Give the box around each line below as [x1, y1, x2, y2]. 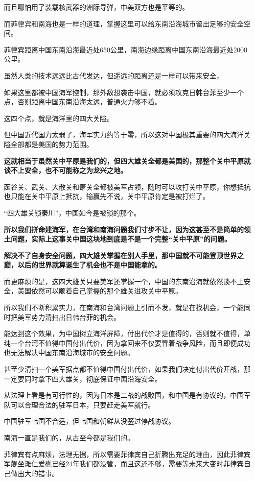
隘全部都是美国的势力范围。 [4, 139, 93, 149]
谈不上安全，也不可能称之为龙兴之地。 [4, 165, 127, 175]
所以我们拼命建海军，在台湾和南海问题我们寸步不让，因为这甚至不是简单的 [4, 224, 244, 234]
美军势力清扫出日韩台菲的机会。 [17, 312, 120, 322]
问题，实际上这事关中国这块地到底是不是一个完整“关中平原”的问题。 [10, 234, 231, 244]
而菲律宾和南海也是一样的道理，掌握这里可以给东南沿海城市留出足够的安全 [4, 18, 244, 28]
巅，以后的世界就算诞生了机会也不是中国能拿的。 [4, 260, 162, 270]
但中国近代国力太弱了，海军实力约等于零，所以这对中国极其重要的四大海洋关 [4, 129, 251, 140]
